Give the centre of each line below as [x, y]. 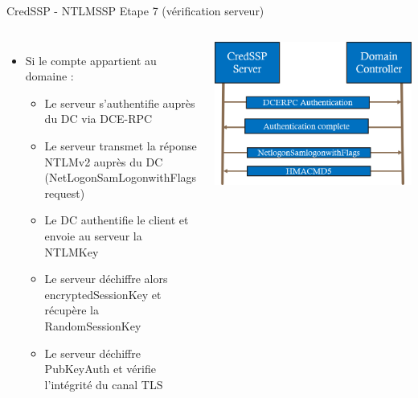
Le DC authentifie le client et [117, 220]
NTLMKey [72, 251]
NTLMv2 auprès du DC [104, 161]
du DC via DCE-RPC [98, 119]
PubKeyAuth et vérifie [100, 369]
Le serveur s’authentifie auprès [120, 103]
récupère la [72, 310]
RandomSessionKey [93, 325]
